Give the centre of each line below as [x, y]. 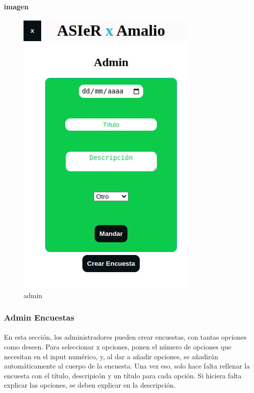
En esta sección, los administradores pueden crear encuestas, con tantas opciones [125, 337]
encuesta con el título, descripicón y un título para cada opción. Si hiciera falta [123, 375]
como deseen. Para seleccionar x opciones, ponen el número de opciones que [118, 347]
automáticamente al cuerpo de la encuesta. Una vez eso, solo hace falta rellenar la [127, 366]
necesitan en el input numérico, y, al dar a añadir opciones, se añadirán [111, 356]
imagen [16, 6]
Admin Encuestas [39, 317]
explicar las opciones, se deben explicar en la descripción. [90, 385]
